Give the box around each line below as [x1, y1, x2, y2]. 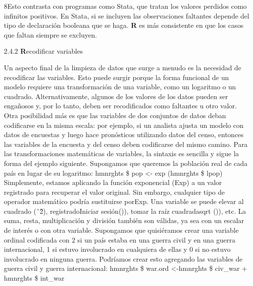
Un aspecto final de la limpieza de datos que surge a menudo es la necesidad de [4, 62, 241, 72]
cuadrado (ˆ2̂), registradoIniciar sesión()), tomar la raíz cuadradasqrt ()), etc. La [4, 205, 246, 216]
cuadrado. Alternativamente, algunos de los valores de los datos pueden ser [4, 91, 228, 101]
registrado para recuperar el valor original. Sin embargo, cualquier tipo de [4, 186, 225, 197]
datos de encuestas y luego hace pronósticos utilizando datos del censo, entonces [4, 129, 244, 140]
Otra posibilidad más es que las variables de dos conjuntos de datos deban [4, 110, 226, 120]
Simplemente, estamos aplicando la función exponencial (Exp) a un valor [4, 177, 222, 187]
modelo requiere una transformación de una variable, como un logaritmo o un [4, 82, 236, 92]
